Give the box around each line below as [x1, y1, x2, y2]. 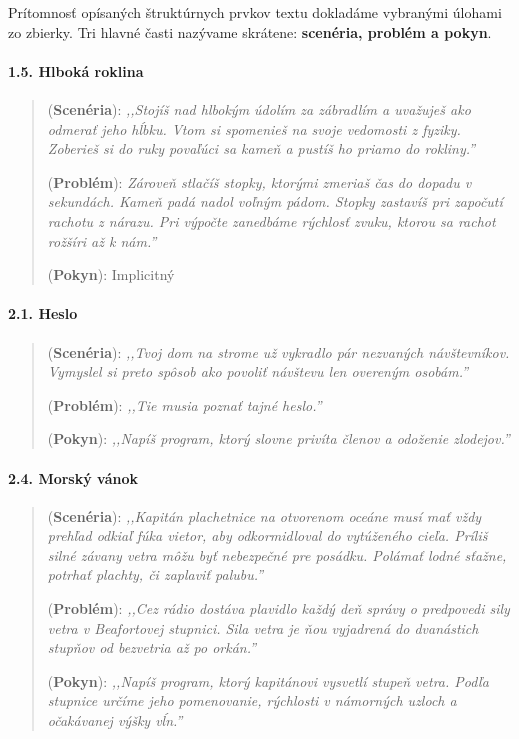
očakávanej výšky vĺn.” [47, 710, 183, 731]
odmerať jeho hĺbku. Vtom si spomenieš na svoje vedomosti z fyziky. [47, 118, 461, 139]
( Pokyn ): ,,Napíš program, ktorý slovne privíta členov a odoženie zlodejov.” [47, 428, 510, 449]
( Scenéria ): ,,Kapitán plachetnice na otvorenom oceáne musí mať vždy [47, 505, 482, 526]
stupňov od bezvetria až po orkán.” [47, 637, 257, 658]
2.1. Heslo [8, 303, 78, 324]
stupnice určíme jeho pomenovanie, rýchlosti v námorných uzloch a [47, 690, 457, 711]
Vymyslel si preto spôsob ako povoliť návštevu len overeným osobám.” [47, 361, 468, 382]
